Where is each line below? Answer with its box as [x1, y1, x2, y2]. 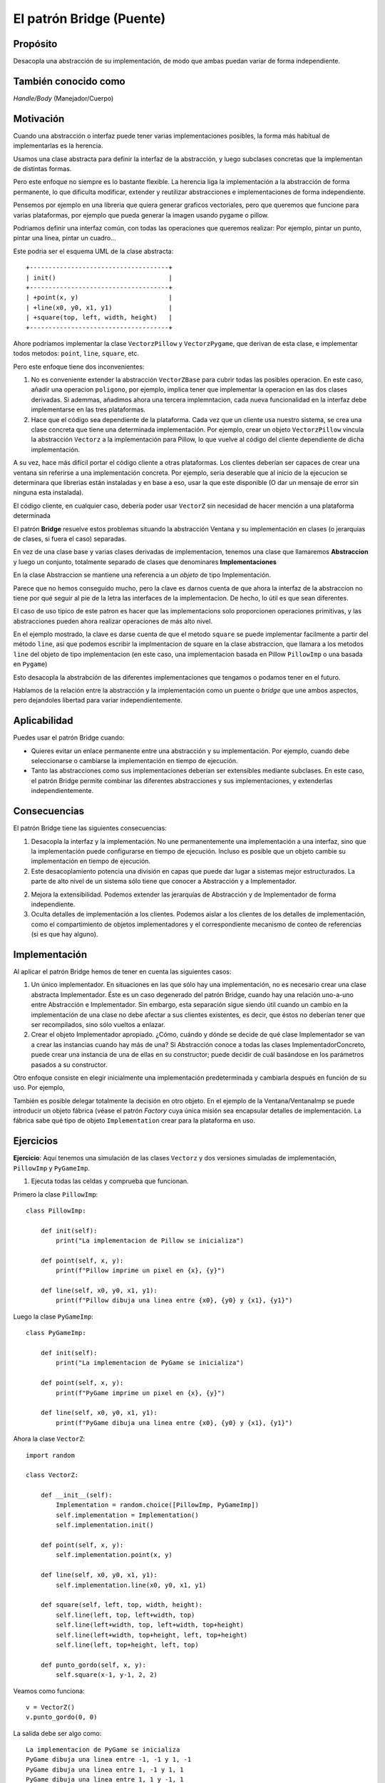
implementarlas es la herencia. [13, 141, 103, 150]
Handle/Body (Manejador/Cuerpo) [13, 93, 114, 103]
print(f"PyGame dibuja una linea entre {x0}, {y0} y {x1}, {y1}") [56, 1419, 293, 1426]
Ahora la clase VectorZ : [13, 1434, 86, 1444]
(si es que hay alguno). [31, 930, 98, 939]
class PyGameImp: [26, 1329, 86, 1337]
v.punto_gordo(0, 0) [26, 1713, 98, 1722]
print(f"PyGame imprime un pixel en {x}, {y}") [56, 1389, 225, 1397]
